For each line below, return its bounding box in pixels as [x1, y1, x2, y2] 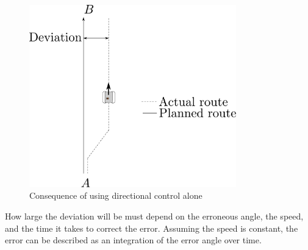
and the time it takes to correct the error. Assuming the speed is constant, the [5, 221, 298, 234]
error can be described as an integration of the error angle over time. [5, 234, 262, 246]
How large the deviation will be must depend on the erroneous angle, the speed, [5, 209, 304, 222]
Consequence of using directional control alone [29, 189, 202, 202]
